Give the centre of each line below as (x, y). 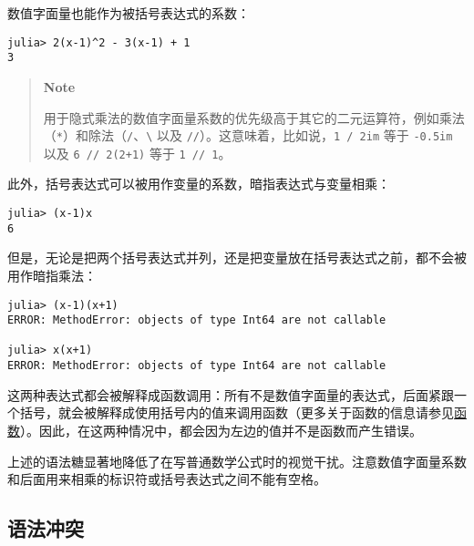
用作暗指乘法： (52, 275)
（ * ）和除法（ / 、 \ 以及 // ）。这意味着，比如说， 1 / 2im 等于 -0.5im (248, 135)
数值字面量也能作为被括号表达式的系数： (129, 13)
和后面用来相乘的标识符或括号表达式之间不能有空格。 (167, 479)
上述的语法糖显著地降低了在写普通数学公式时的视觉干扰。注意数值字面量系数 (237, 461)
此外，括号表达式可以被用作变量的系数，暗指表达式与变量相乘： (199, 184)
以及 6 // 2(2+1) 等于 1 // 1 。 (137, 153)
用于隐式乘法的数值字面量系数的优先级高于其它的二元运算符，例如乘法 (254, 117)
